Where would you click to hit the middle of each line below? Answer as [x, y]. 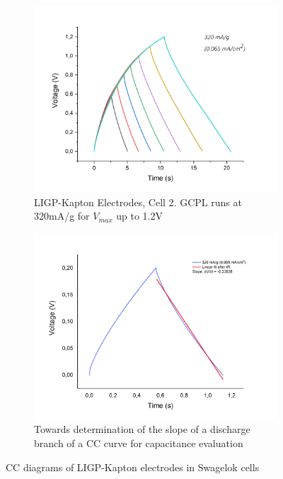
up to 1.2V [140, 216]
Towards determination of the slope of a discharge [142, 429]
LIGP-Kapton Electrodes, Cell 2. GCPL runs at [138, 202]
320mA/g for [62, 216]
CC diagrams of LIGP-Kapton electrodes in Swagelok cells [133, 467]
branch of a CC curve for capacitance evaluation [139, 443]
